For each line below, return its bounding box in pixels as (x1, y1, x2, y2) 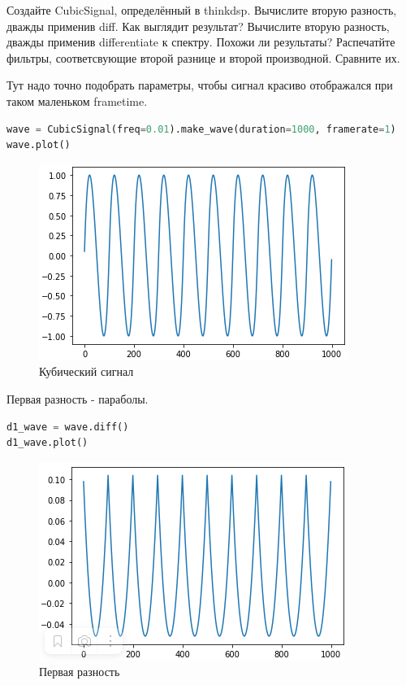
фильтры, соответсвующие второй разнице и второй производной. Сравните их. (6, 49, 400, 66)
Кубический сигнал (39, 363, 134, 380)
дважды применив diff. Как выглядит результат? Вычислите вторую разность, (6, 17, 390, 34)
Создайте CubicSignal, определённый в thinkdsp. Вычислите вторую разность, (6, 2, 397, 18)
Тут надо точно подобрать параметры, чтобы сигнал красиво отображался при (6, 76, 393, 94)
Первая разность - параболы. (6, 390, 149, 407)
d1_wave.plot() (6, 437, 89, 449)
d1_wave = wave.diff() (6, 421, 129, 433)
